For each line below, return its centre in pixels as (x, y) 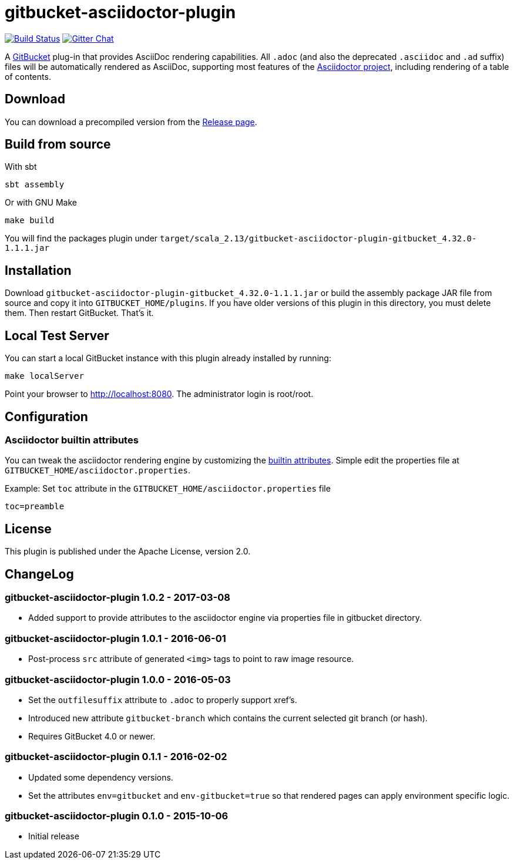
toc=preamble (35, 507)
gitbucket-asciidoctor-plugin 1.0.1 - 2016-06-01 (115, 638)
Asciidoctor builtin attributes (72, 440)
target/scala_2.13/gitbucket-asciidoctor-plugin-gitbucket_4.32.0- (318, 239)
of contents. (28, 76)
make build (30, 221)
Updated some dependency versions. (101, 777)
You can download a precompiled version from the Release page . (131, 122)
